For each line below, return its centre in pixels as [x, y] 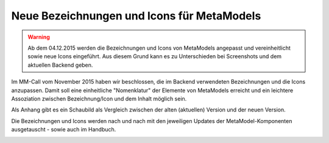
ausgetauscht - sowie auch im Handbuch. [64, 130]
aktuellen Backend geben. [60, 65]
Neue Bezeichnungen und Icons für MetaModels [136, 16]
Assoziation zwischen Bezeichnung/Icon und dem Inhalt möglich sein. [99, 98]
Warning [39, 37]
